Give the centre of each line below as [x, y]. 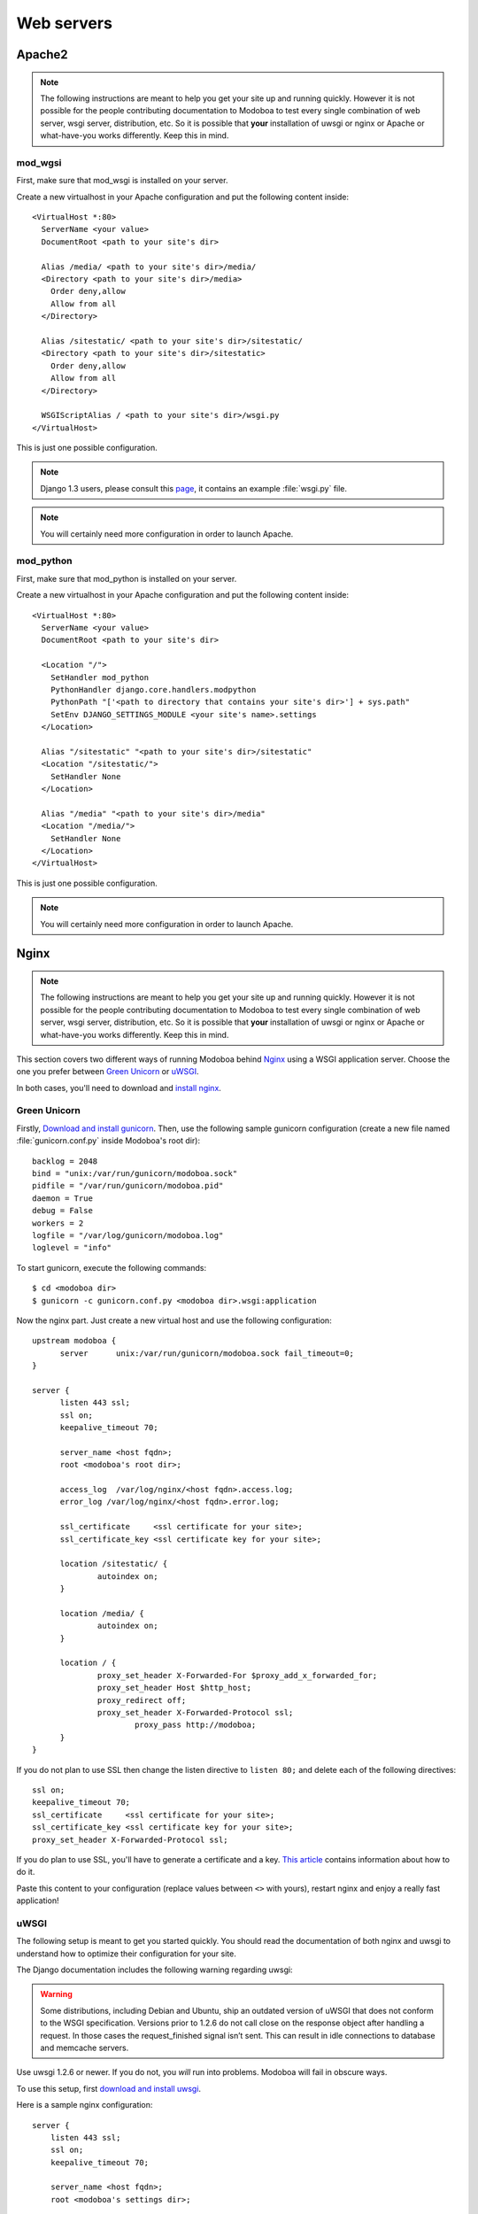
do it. [26, 1872]
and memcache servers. [85, 2048]
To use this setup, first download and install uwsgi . [109, 2088]
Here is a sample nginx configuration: [85, 2105]
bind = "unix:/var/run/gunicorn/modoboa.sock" [135, 1173]
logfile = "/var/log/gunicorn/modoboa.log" [128, 1235]
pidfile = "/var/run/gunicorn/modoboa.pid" [128, 1186]
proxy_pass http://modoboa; [195, 1725]
